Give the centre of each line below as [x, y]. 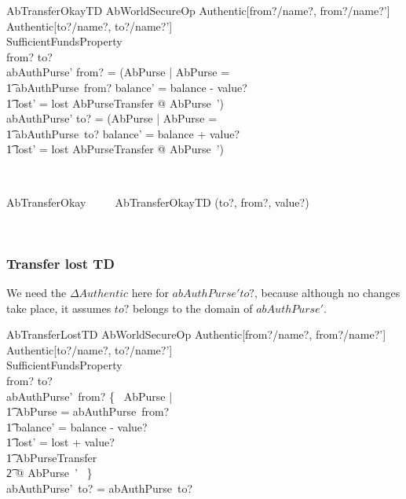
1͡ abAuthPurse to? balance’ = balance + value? [123, 133]
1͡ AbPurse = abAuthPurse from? [88, 411]
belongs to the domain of [192, 308]
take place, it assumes [59, 308]
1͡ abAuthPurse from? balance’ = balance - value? [127, 87]
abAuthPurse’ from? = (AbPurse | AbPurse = [118, 72]
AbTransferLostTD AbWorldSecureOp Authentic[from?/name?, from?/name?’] [196, 334]
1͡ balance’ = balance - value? [77, 426]
